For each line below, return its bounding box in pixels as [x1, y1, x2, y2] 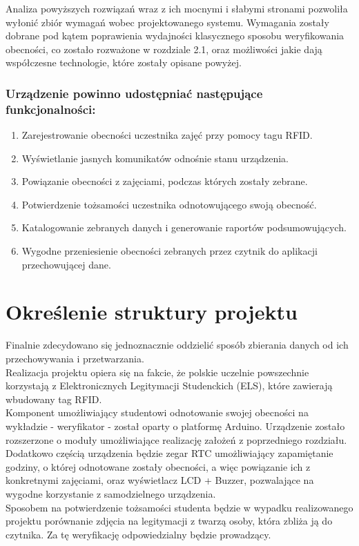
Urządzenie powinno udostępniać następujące [6, 84, 263, 101]
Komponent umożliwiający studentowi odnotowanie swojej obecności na [6, 405, 309, 420]
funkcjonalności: [6, 100, 96, 117]
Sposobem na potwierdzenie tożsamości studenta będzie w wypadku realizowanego [6, 500, 353, 514]
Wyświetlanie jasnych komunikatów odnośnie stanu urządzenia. [21, 150, 289, 165]
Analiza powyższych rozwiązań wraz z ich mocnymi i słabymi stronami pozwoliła [6, 1, 348, 15]
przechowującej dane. [21, 257, 111, 271]
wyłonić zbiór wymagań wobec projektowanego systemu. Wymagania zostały [6, 14, 329, 29]
